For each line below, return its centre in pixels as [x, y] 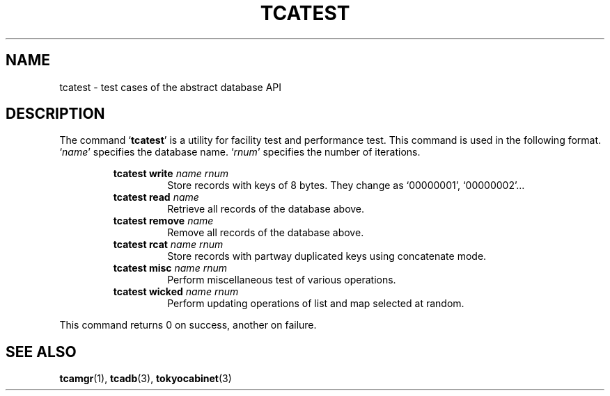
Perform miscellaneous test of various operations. [282, 280]
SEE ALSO [41, 352]
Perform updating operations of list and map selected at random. [316, 304]
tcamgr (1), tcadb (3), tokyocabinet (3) [146, 379]
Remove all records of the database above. [266, 233]
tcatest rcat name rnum [168, 245]
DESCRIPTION [55, 114]
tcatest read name [156, 197]
